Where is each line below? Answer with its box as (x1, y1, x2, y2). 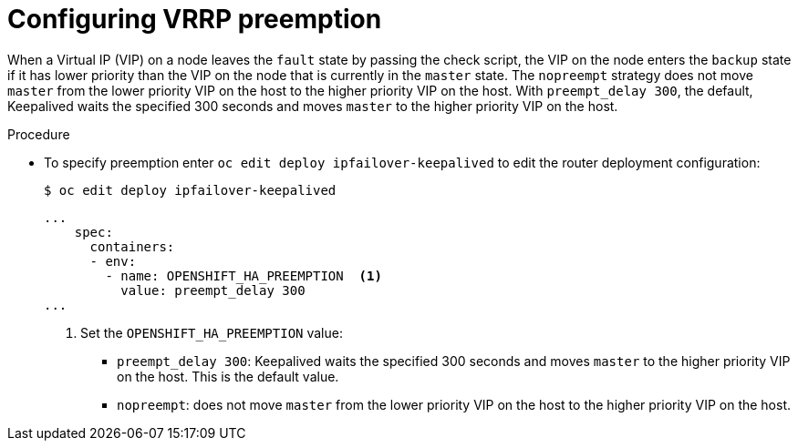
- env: (89, 253, 137, 269)
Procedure (7, 126, 70, 142)
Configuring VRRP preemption (7, 4, 382, 35)
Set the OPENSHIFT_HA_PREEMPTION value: (80, 324, 343, 341)
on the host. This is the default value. (117, 368, 339, 384)
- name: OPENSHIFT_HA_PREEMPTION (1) (105, 268, 382, 283)
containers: (89, 239, 175, 254)
